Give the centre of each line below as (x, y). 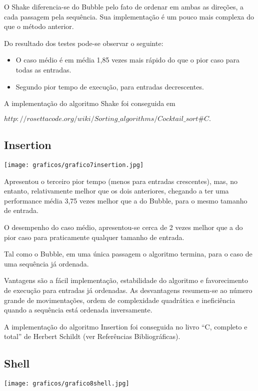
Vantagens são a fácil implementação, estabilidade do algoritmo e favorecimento (126, 280)
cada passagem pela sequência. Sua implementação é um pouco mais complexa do (129, 16)
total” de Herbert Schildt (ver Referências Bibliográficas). (92, 336)
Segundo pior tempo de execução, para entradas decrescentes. (110, 86)
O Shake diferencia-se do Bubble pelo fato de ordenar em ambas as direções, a (124, 6)
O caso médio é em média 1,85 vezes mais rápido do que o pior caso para (127, 60)
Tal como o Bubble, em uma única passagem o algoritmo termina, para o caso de (128, 254)
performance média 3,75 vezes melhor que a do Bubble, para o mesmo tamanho (126, 200)
